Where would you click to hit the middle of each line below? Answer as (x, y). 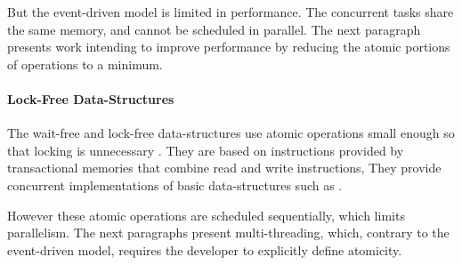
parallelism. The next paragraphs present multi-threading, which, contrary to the (228, 233)
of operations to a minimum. (85, 64)
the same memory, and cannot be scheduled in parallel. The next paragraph (214, 29)
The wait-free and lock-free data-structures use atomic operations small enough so (231, 133)
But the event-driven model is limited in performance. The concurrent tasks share (231, 12)
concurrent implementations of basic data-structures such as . (175, 185)
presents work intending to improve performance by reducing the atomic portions (229, 47)
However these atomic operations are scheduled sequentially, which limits (206, 215)
